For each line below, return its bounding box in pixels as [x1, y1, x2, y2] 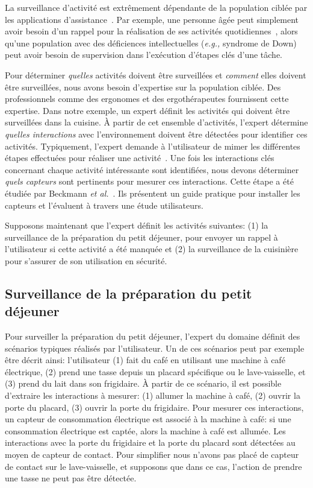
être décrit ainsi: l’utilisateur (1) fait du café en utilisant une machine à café [5, 353, 285, 366]
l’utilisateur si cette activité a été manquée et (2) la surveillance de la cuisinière [5, 242, 299, 255]
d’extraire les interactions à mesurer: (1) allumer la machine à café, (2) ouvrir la [5, 389, 300, 402]
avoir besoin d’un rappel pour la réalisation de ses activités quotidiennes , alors [5, 25, 298, 37]
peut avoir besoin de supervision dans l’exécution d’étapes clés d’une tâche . [5, 48, 283, 61]
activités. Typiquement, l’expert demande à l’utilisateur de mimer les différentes [5, 139, 300, 152]
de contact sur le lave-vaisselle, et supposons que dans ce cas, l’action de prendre [5, 460, 302, 472]
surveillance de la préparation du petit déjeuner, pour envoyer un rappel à [5, 230, 278, 243]
